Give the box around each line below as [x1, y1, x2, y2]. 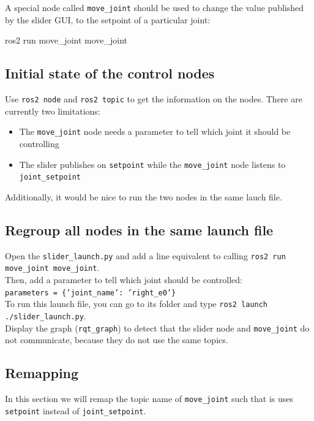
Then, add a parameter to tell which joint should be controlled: [5, 273, 242, 286]
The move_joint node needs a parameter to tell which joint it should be [19, 125, 291, 138]
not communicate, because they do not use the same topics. [5, 333, 228, 346]
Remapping [5, 363, 79, 382]
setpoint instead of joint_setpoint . [5, 404, 146, 417]
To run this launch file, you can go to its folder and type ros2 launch [5, 297, 268, 310]
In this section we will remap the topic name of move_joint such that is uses [5, 392, 294, 404]
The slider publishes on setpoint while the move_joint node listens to [19, 157, 286, 170]
